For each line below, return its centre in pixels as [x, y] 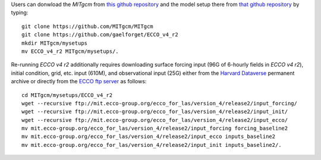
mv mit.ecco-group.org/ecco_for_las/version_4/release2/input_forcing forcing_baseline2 [155, 128]
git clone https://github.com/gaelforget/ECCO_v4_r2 [100, 35]
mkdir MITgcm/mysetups [55, 43]
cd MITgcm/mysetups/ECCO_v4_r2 [67, 95]
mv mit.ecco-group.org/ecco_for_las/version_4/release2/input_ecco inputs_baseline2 [149, 137]
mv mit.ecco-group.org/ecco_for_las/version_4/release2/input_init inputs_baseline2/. [152, 145]
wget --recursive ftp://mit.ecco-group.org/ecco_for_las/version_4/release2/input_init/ [155, 112]
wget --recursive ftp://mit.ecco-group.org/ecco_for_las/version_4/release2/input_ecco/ [155, 120]
